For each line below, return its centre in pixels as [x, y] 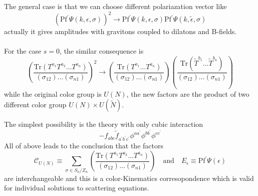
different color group [35, 105]
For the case [23, 51]
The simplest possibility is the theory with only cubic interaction [104, 124]
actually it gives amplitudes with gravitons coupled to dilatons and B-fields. [120, 31]
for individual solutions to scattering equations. [77, 188]
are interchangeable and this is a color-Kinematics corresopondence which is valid [129, 178]
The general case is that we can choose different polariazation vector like [115, 6]
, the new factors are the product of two [188, 93]
